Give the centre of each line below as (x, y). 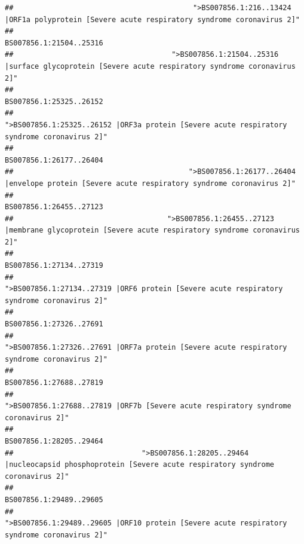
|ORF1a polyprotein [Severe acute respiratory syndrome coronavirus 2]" (152, 19)
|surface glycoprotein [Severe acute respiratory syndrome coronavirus (150, 66)
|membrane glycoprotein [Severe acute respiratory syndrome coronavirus (152, 230)
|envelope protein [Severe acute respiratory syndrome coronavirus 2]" (150, 183)
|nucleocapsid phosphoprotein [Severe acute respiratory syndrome (140, 465)
